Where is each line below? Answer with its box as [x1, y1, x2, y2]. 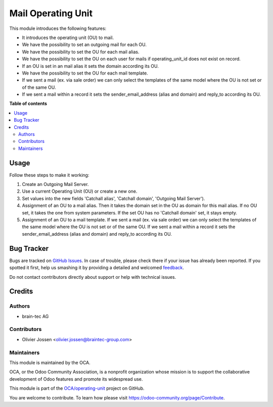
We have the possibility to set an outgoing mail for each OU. [22, 42, 147, 48]
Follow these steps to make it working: [9, 172, 89, 178]
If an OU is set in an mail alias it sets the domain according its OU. [22, 63, 159, 69]
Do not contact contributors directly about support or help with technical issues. [9, 274, 176, 280]
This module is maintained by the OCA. [9, 359, 90, 365]
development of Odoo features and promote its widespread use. [9, 376, 143, 382]
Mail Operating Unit [9, 8, 93, 19]
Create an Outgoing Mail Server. [22, 181, 89, 188]
